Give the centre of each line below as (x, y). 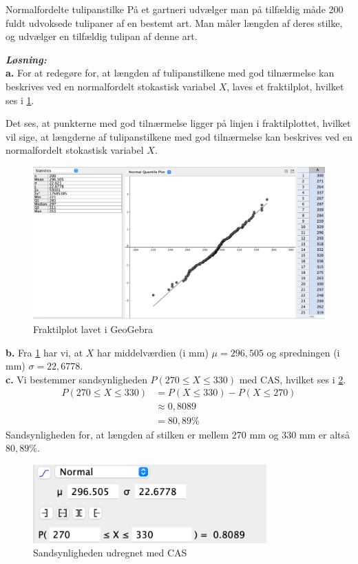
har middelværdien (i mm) (153, 352)
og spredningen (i (303, 352)
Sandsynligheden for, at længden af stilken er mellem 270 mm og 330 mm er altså (178, 434)
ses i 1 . (20, 100)
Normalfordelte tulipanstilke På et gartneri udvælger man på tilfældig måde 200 (175, 9)
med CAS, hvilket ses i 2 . (293, 379)
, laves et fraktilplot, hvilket (285, 86)
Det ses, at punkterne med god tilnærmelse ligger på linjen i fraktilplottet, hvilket (178, 123)
